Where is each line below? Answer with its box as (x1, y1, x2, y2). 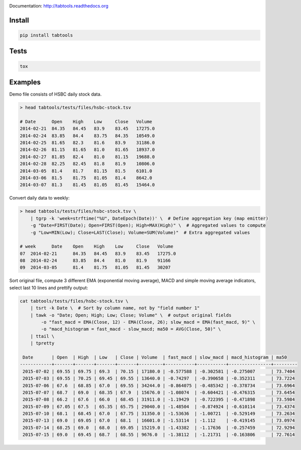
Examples (9, 78, 41, 86)
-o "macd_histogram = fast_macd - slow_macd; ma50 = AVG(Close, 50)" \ (41, 326, 221, 332)
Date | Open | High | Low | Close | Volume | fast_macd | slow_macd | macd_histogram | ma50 (23, 354, 287, 360)
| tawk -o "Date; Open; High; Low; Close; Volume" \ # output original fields (30, 312, 232, 318)
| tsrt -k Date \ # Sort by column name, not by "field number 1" (30, 305, 200, 311)
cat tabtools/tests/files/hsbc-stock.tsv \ (20, 298, 129, 304)
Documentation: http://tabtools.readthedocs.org (9, 3, 109, 9)
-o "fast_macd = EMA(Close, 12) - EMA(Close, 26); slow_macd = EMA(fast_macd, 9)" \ (41, 319, 255, 325)
